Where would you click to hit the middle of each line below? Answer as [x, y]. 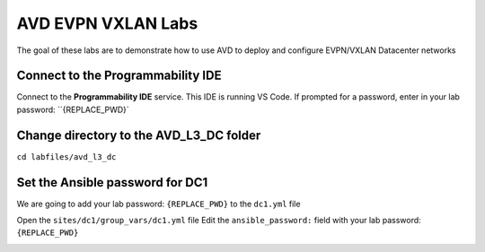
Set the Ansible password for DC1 [112, 182]
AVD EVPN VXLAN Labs [107, 23]
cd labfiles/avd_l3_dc [66, 156]
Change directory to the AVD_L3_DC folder [139, 135]
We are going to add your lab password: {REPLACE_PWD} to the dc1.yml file [159, 204]
